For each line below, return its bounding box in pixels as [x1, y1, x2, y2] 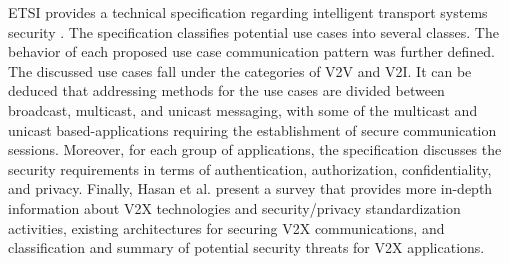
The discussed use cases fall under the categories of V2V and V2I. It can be [8, 60, 472, 81]
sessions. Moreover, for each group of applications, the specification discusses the [8, 139, 502, 160]
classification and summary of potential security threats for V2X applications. [8, 237, 485, 258]
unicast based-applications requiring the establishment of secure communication [8, 119, 497, 140]
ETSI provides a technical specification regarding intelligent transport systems [8, 2, 488, 22]
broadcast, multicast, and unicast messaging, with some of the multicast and [8, 99, 478, 120]
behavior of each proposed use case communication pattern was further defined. [8, 41, 496, 62]
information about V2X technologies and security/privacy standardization [8, 197, 461, 218]
